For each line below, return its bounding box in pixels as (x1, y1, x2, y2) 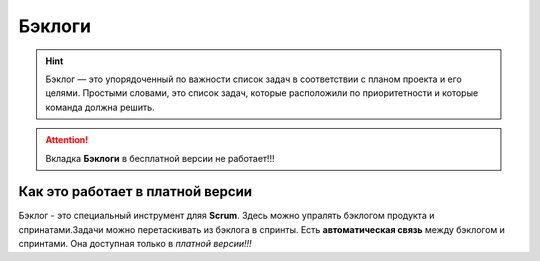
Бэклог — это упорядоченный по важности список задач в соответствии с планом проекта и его (45, 73, 462, 85)
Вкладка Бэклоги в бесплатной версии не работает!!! (45, 152, 275, 164)
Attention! (45, 134, 89, 146)
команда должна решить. (45, 101, 155, 113)
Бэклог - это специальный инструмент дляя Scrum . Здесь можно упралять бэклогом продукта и (18, 210, 435, 222)
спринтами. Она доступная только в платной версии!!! (18, 238, 252, 250)
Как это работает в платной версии (18, 183, 253, 200)
